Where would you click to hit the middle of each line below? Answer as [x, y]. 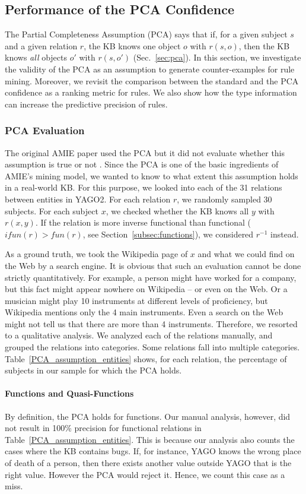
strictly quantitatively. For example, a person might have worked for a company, [151, 277]
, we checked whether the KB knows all [177, 210]
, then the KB [264, 45]
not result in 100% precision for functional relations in [103, 428]
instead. [285, 234]
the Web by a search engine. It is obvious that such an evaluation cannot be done [153, 265]
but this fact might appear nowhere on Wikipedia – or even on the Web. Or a [146, 289]
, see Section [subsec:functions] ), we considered [168, 234]
